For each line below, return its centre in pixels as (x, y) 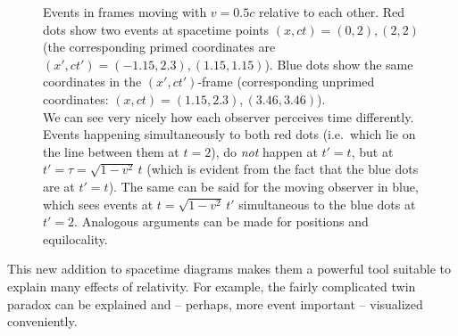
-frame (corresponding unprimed (286, 82)
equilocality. (75, 238)
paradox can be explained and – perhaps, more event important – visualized (215, 303)
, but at (372, 151)
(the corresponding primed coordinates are (159, 47)
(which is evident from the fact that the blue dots (283, 169)
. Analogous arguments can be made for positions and (221, 221)
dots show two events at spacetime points (156, 29)
